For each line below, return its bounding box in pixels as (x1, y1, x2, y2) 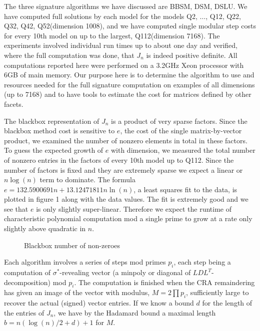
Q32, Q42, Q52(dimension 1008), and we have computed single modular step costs (4, 20, 256, 31)
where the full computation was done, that (4, 49, 134, 60)
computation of (4, 267, 50, 278)
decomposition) (4, 277, 51, 287)
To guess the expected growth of (4, 145, 103, 155)
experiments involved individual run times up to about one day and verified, (4, 40, 237, 50)
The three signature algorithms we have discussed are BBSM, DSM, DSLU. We (4, 1, 247, 11)
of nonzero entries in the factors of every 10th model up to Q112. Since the (4, 154, 234, 165)
